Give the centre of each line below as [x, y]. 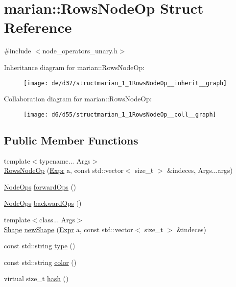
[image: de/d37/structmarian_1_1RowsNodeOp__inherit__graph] [125, 83]
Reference [38, 27]
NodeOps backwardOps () [43, 203]
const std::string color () [40, 262]
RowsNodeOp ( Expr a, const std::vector [64, 170]
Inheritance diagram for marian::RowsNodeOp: [74, 67]
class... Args [57, 219]
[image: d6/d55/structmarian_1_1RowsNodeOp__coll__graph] [120, 114]
